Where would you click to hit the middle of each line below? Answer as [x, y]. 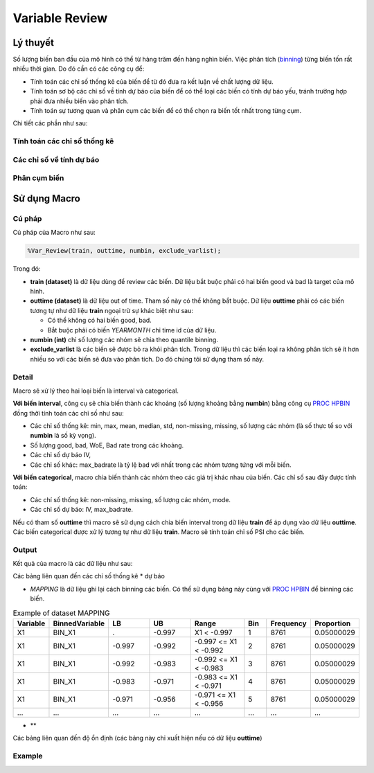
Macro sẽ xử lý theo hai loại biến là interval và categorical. [96, 391]
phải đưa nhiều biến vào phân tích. [79, 101]
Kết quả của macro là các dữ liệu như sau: [73, 564]
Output [25, 549]
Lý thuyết [34, 43]
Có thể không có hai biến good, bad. [99, 320]
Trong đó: [27, 269]
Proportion [332, 623]
